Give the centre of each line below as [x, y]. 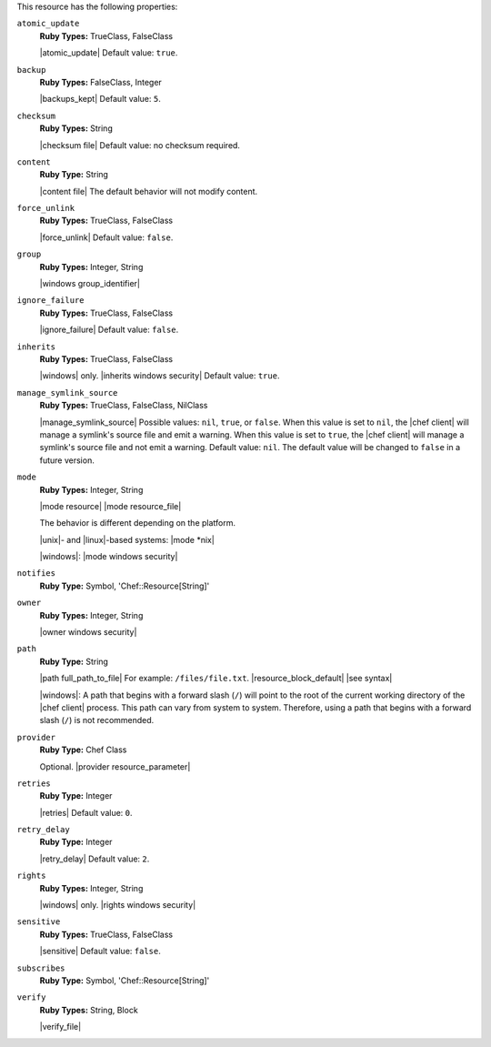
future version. [67, 460]
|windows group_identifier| [90, 284]
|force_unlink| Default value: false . [106, 237]
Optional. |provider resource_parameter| [115, 766]
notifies [36, 574]
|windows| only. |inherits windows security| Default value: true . [160, 376]
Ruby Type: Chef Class [83, 750]
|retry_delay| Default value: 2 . [95, 859]
